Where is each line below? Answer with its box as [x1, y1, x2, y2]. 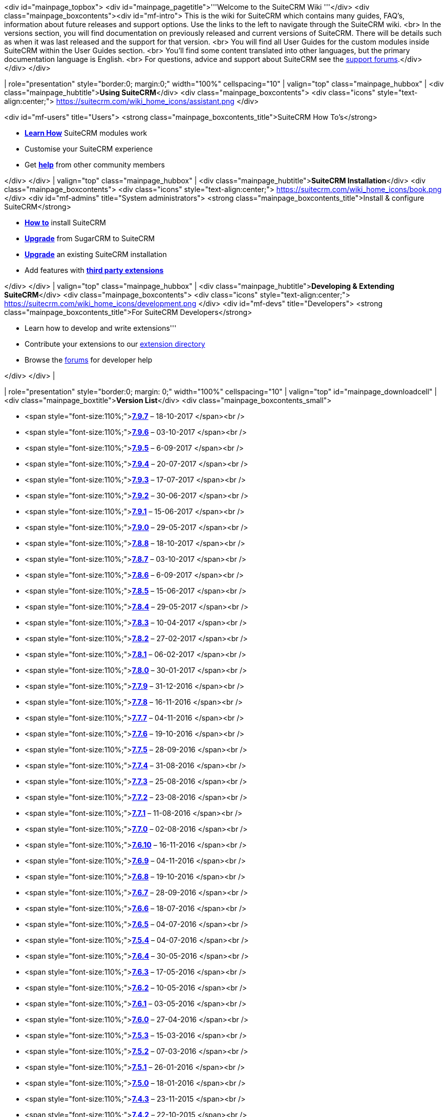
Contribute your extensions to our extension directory [25, 340, 205, 348]
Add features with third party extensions [25, 266, 164, 275]
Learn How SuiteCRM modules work [25, 129, 147, 137]
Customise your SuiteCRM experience [25, 144, 153, 153]
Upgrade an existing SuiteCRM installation [25, 250, 167, 259]
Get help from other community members [25, 160, 165, 169]
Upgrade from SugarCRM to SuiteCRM [25, 234, 155, 243]
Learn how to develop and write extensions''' [25, 324, 177, 332]
